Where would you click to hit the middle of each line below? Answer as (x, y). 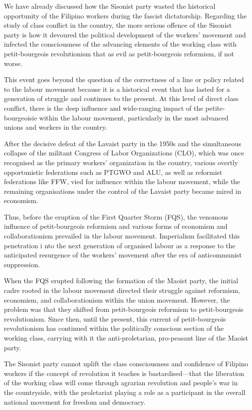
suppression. (22, 264)
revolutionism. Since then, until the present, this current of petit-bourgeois (115, 318)
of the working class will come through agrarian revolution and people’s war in (121, 383)
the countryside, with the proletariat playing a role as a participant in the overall (125, 392)
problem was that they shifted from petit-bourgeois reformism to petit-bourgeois (124, 309)
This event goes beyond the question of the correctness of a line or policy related (124, 79)
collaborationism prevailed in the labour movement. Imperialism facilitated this (122, 236)
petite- (215, 108)
